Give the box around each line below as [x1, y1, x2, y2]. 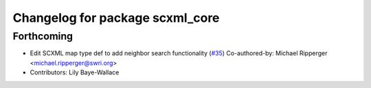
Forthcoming [12, 30, 74, 42]
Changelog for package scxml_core [12, 10, 220, 25]
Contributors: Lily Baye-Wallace [30, 68, 120, 76]
